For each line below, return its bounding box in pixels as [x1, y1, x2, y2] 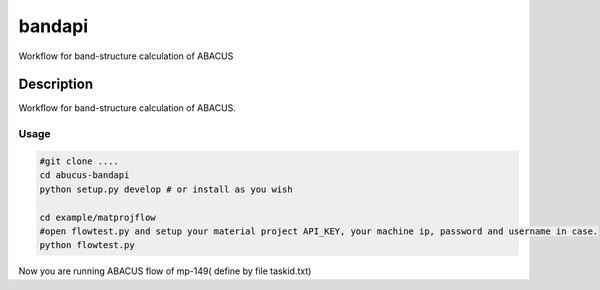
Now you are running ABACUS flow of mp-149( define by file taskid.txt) [18, 265, 312, 277]
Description [18, 76, 94, 93]
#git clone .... [39, 156, 120, 167]
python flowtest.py [39, 240, 135, 251]
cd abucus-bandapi [39, 170, 130, 181]
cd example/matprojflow [39, 211, 157, 223]
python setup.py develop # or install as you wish [39, 183, 294, 195]
